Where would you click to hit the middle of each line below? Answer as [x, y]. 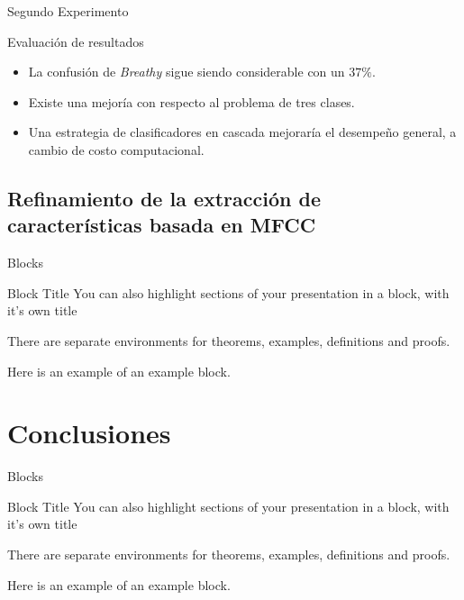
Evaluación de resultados [76, 41]
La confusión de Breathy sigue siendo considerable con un [187, 72]
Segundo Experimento [68, 11]
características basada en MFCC [162, 225]
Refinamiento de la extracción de [164, 198]
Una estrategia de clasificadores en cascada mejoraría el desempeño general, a [242, 132]
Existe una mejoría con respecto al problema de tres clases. [191, 101]
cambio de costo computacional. [116, 149]
